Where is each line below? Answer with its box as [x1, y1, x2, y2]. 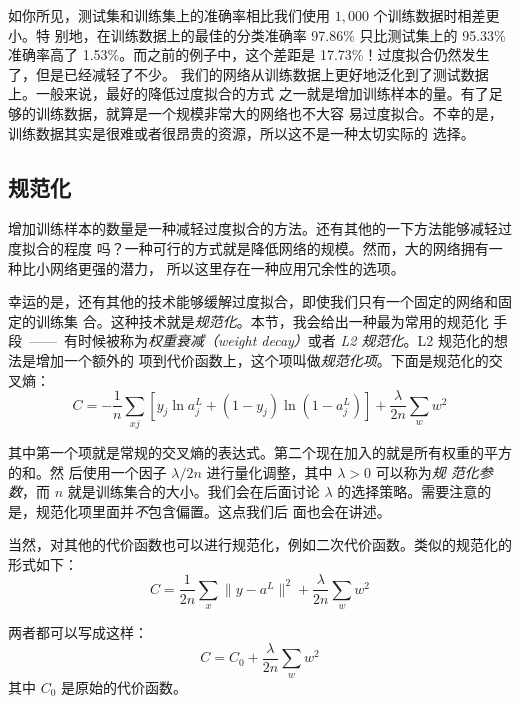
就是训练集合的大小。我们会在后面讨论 [67, 481, 320, 502]
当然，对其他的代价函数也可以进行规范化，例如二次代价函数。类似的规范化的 [8, 534, 512, 555]
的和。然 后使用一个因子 [8, 461, 167, 482]
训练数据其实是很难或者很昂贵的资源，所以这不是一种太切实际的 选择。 [8, 122, 475, 143]
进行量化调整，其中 [206, 461, 333, 482]
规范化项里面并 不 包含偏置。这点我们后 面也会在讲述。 [35, 500, 391, 521]
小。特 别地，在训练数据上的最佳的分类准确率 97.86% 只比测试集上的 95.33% [8, 24, 506, 45]
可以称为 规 [375, 461, 446, 482]
